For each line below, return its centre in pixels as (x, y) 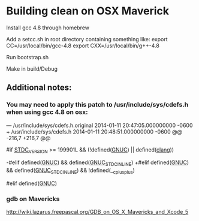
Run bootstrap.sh (28, 57)
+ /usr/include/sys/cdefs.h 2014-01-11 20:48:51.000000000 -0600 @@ (94, 131)
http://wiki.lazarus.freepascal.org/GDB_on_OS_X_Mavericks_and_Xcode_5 (97, 212)
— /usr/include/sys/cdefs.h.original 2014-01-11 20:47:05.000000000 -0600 (99, 125)
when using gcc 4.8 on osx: (47, 112)
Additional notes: (39, 88)
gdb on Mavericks (33, 199)
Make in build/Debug (32, 69)
